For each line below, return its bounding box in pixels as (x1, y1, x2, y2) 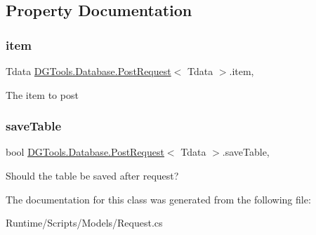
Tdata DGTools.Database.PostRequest (6, 64, 171, 78)
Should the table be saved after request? (6, 168, 179, 182)
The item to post (6, 87, 79, 102)
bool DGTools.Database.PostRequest (6, 145, 164, 159)
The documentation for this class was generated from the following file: (6, 192, 311, 206)
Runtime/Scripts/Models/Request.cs (6, 215, 163, 230)
